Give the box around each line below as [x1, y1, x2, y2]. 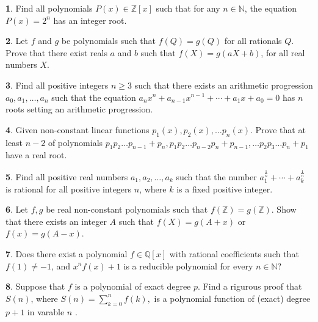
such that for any [156, 2, 220, 14]
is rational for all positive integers [5, 182, 132, 195]
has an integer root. [53, 13, 127, 26]
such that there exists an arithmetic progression [134, 78, 313, 91]
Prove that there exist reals [5, 46, 107, 59]
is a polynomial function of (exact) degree [154, 291, 311, 304]
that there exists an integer [5, 214, 107, 227]
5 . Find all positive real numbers [5, 170, 128, 183]
